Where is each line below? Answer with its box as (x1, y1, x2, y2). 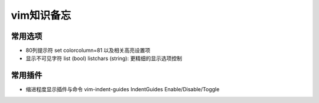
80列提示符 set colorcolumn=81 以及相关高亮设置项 (25, 47, 151, 54)
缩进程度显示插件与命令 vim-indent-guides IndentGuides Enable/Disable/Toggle (25, 86, 220, 93)
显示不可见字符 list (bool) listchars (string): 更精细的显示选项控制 (25, 55, 183, 62)
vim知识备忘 (11, 9, 71, 22)
